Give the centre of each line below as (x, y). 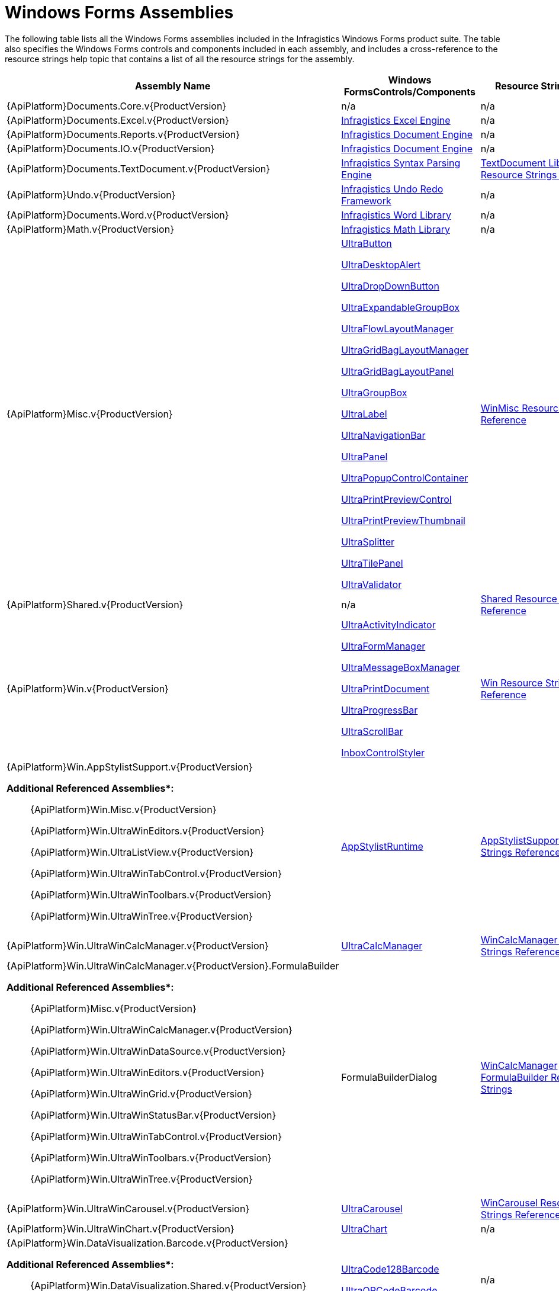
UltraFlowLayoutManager (398, 328)
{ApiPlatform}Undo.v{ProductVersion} (91, 195)
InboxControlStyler (383, 752)
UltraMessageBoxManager (401, 667)
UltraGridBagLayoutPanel (398, 371)
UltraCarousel (372, 1208)
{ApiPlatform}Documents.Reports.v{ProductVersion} (123, 134)
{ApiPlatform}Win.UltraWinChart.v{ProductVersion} (121, 1229)
